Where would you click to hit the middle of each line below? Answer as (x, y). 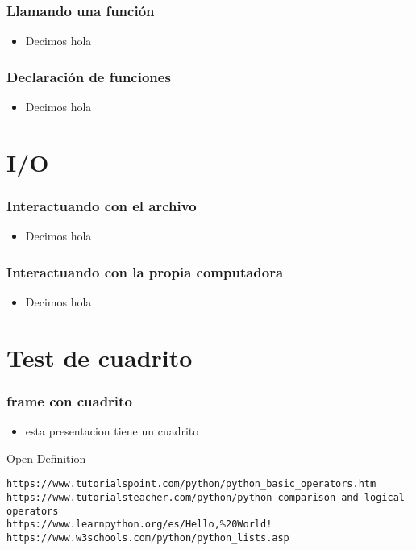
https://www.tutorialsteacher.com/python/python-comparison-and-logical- (209, 498)
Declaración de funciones (89, 76)
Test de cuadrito (100, 357)
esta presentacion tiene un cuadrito (112, 431)
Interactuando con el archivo (102, 205)
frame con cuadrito (69, 400)
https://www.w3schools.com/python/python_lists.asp (148, 538)
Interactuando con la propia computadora (145, 271)
